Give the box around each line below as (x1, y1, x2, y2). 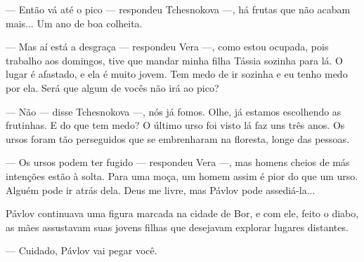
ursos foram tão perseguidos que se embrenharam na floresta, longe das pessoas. (6, 131, 350, 146)
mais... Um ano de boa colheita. (6, 15, 143, 30)
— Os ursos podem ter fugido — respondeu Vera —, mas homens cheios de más (6, 155, 350, 170)
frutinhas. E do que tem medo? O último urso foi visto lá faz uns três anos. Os (6, 118, 345, 132)
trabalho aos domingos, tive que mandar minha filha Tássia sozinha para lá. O (6, 53, 344, 67)
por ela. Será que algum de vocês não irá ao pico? (6, 80, 219, 95)
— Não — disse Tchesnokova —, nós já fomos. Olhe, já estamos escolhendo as (6, 104, 342, 118)
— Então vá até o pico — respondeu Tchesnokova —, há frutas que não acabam (6, 2, 351, 16)
